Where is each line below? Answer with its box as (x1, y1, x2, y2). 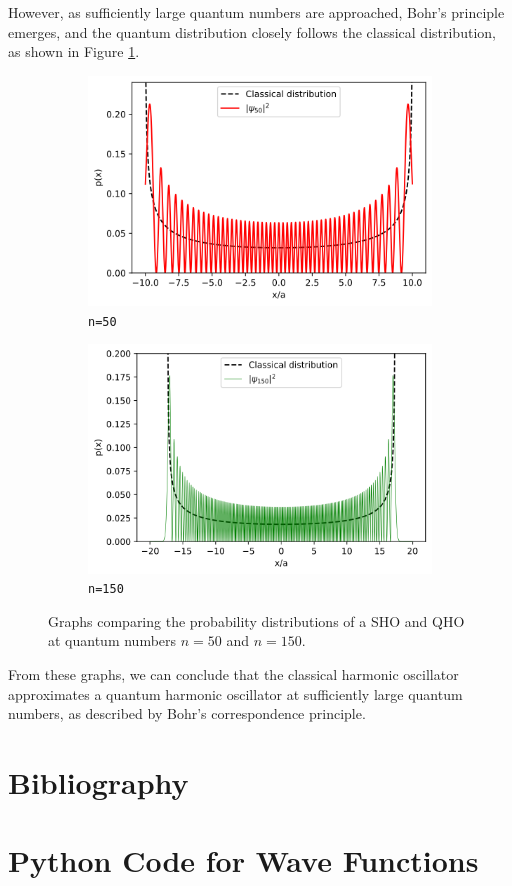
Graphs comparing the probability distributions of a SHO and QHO (48, 610, 465, 631)
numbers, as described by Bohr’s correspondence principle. (8, 703, 366, 724)
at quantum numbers (48, 630, 177, 651)
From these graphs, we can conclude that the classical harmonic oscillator (8, 664, 459, 685)
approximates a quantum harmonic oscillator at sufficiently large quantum (8, 683, 463, 704)
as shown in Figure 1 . (8, 41, 140, 62)
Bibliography (8, 762, 189, 803)
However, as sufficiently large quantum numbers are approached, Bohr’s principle (8, 2, 505, 22)
